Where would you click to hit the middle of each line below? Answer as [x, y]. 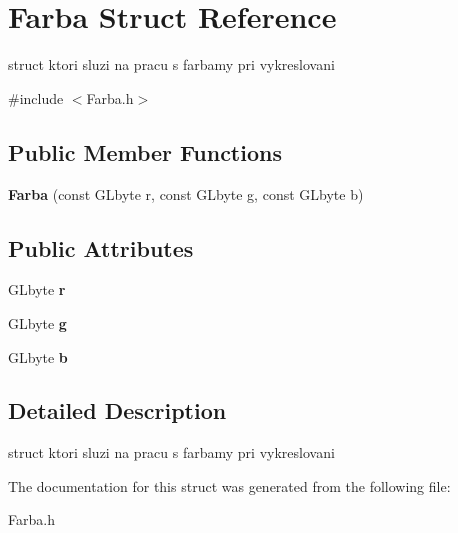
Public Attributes [101, 247]
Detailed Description [117, 410]
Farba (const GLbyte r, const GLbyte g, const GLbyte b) [186, 193]
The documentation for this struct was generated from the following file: [229, 485]
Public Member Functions [145, 151]
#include [36, 97]
